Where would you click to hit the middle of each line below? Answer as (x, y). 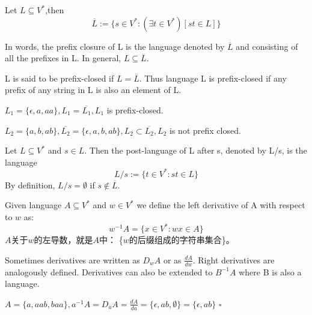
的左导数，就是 (63, 240)
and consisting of (267, 46)
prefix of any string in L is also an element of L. (93, 90)
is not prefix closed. (205, 130)
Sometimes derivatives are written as (72, 259)
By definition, (30, 184)
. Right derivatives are (234, 259)
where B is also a (270, 271)
